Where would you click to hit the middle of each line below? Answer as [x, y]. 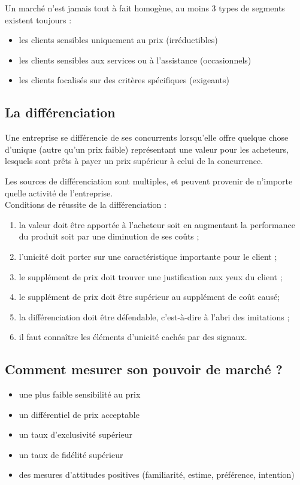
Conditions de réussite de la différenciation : [86, 204]
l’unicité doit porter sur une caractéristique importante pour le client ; [148, 256]
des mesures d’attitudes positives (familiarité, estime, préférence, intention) [157, 475]
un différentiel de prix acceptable [79, 414]
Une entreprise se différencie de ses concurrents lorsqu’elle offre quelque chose [147, 137]
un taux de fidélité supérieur [71, 454]
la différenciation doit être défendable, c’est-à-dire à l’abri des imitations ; [154, 316]
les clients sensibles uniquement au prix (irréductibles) [118, 40]
